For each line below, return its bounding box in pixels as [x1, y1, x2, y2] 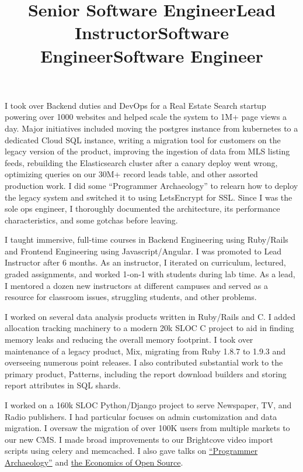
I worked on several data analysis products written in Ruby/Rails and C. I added [5, 310, 295, 322]
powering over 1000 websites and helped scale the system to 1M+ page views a [5, 111, 287, 123]
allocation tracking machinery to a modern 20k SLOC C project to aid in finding [5, 322, 294, 334]
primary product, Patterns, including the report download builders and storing [5, 367, 287, 380]
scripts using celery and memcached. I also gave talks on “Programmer [5, 445, 258, 457]
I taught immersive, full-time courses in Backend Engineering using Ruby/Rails [5, 233, 288, 246]
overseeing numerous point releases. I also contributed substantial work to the [5, 356, 283, 368]
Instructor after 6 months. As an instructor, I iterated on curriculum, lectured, [5, 256, 286, 268]
